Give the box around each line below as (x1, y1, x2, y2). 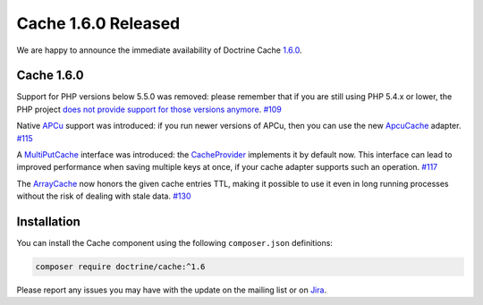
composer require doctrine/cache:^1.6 (35, 262, 206, 272)
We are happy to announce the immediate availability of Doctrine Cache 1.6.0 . (16, 45, 303, 55)
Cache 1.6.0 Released (16, 13, 181, 33)
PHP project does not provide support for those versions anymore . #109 (16, 104, 282, 114)
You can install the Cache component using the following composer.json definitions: (16, 238, 333, 249)
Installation (16, 215, 80, 229)
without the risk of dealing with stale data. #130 (16, 191, 191, 201)
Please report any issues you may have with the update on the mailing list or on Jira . (16, 284, 326, 295)
